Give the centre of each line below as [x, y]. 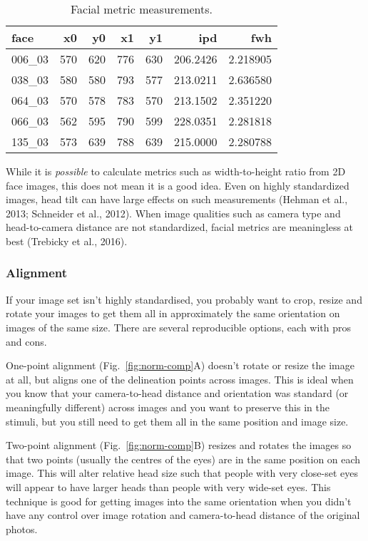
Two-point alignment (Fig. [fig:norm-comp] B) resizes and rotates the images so [179, 445]
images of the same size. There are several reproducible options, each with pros [179, 327]
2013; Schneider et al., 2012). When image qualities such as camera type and [173, 213]
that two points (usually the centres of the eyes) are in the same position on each [183, 459]
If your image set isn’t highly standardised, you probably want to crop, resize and [184, 299]
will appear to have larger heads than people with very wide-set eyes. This [168, 486]
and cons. [26, 341]
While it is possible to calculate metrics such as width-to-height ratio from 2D [176, 171]
